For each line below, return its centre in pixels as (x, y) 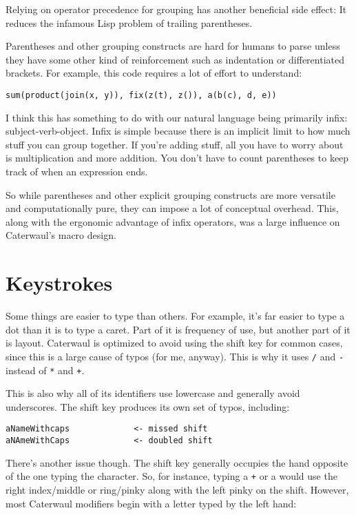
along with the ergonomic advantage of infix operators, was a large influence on (173, 221)
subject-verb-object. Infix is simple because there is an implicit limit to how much (178, 131)
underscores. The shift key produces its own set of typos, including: (148, 406)
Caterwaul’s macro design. (61, 235)
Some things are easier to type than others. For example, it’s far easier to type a (175, 316)
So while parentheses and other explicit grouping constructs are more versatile (170, 194)
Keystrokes (59, 283)
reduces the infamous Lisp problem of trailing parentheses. (129, 22)
